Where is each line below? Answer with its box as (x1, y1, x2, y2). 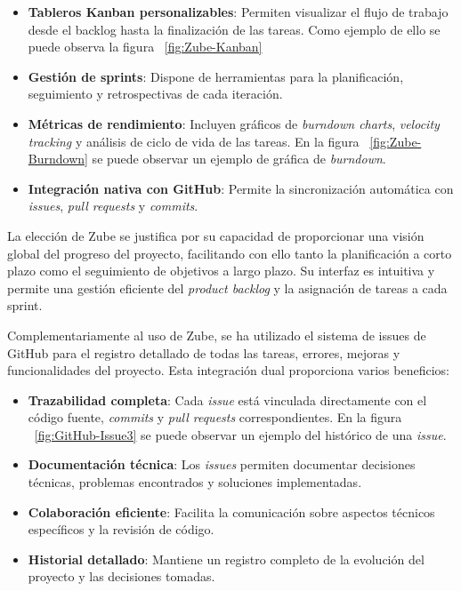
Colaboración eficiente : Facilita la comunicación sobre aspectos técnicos (28, 502, 435, 521)
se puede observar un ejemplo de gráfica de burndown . (92, 149, 386, 168)
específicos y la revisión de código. (28, 520, 214, 539)
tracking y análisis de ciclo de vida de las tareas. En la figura (28, 132, 360, 150)
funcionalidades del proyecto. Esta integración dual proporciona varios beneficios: (7, 361, 449, 379)
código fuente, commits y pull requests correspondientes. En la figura (28, 408, 402, 427)
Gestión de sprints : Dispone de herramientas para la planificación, (28, 67, 404, 85)
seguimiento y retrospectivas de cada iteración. (28, 84, 283, 103)
